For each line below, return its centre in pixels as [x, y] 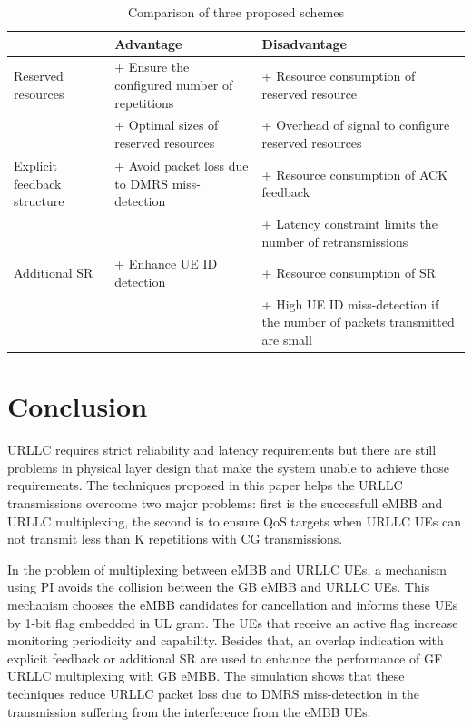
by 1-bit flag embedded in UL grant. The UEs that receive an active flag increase [233, 622]
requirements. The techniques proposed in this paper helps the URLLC [205, 485]
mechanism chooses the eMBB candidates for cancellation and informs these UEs [233, 604]
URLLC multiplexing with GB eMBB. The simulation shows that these [206, 676]
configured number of [174, 85]
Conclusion [78, 406]
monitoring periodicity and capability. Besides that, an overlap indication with [226, 640]
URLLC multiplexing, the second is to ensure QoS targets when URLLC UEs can [234, 521]
